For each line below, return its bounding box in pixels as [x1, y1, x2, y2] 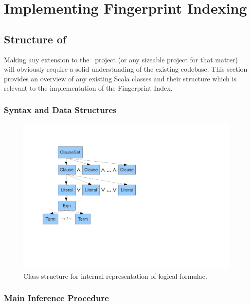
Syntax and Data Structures [4, 103, 117, 115]
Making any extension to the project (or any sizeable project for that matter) [4, 54, 238, 64]
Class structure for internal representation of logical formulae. [23, 271, 207, 281]
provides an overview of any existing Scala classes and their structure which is [4, 73, 236, 83]
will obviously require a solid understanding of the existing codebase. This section [4, 64, 248, 74]
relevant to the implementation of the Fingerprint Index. [4, 83, 173, 93]
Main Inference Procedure [4, 291, 109, 304]
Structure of [4, 31, 67, 46]
